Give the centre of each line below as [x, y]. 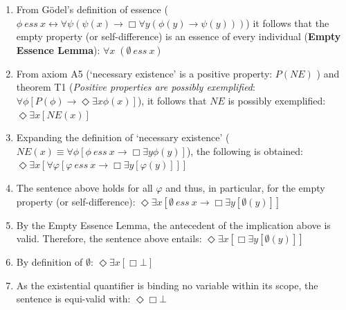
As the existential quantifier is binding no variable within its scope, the [167, 285]
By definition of [49, 262]
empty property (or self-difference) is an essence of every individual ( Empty [179, 36]
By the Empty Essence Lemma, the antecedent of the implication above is [173, 225]
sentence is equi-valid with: [73, 299]
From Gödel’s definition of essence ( [92, 9]
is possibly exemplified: [277, 100]
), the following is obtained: [245, 151]
